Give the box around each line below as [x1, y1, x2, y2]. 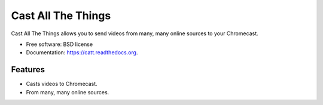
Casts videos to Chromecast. [26, 81, 98, 88]
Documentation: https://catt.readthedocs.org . [26, 49, 138, 56]
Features [11, 64, 45, 75]
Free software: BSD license [26, 41, 93, 48]
